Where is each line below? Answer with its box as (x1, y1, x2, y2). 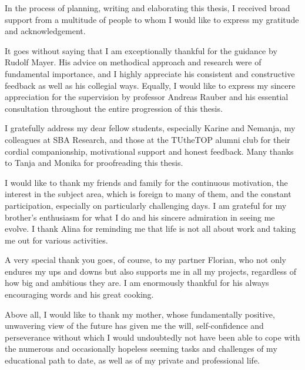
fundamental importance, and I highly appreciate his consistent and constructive (5, 67, 295, 79)
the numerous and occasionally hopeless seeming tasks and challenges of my (5, 342, 277, 355)
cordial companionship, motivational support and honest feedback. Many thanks (5, 145, 294, 157)
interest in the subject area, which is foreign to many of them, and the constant (5, 188, 291, 200)
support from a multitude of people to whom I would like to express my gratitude (5, 13, 299, 25)
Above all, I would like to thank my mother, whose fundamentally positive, (5, 308, 275, 320)
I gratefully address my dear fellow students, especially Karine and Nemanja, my (5, 122, 296, 134)
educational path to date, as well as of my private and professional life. (5, 354, 260, 366)
